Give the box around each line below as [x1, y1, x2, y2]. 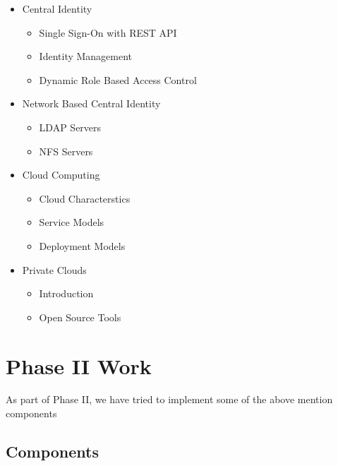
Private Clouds [22, 262, 87, 277]
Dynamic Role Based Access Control [39, 72, 197, 87]
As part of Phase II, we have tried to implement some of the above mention [6, 392, 333, 407]
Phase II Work [6, 351, 152, 380]
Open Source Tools [39, 309, 121, 324]
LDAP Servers [39, 119, 102, 134]
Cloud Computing [22, 167, 100, 182]
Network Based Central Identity [22, 96, 161, 111]
